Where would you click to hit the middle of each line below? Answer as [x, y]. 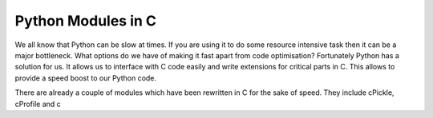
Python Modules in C [85, 21]
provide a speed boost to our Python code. [85, 78]
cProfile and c [38, 104]
